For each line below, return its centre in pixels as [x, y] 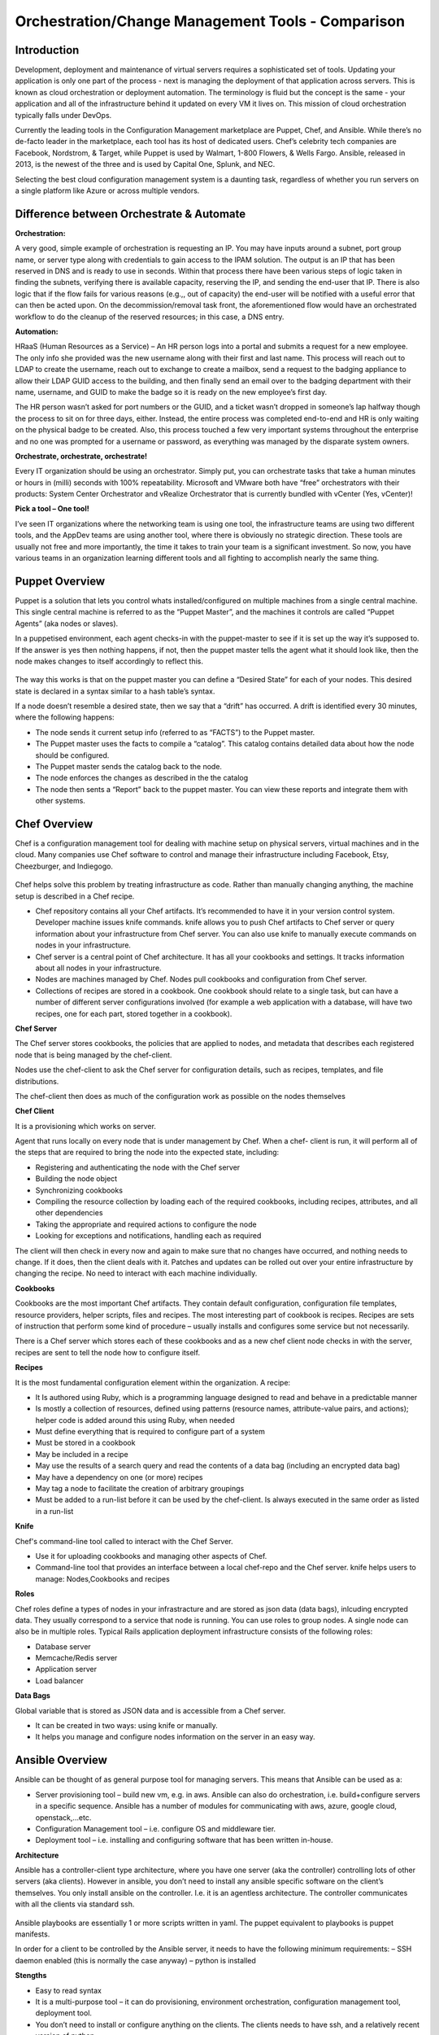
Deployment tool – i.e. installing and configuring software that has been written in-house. [184, 1840]
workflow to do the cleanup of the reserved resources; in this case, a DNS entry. [150, 317]
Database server [63, 1646]
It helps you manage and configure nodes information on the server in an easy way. [175, 1737]
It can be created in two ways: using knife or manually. [127, 1726]
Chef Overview [54, 824]
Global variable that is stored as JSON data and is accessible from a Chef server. [150, 1710]
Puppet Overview [60, 581]
